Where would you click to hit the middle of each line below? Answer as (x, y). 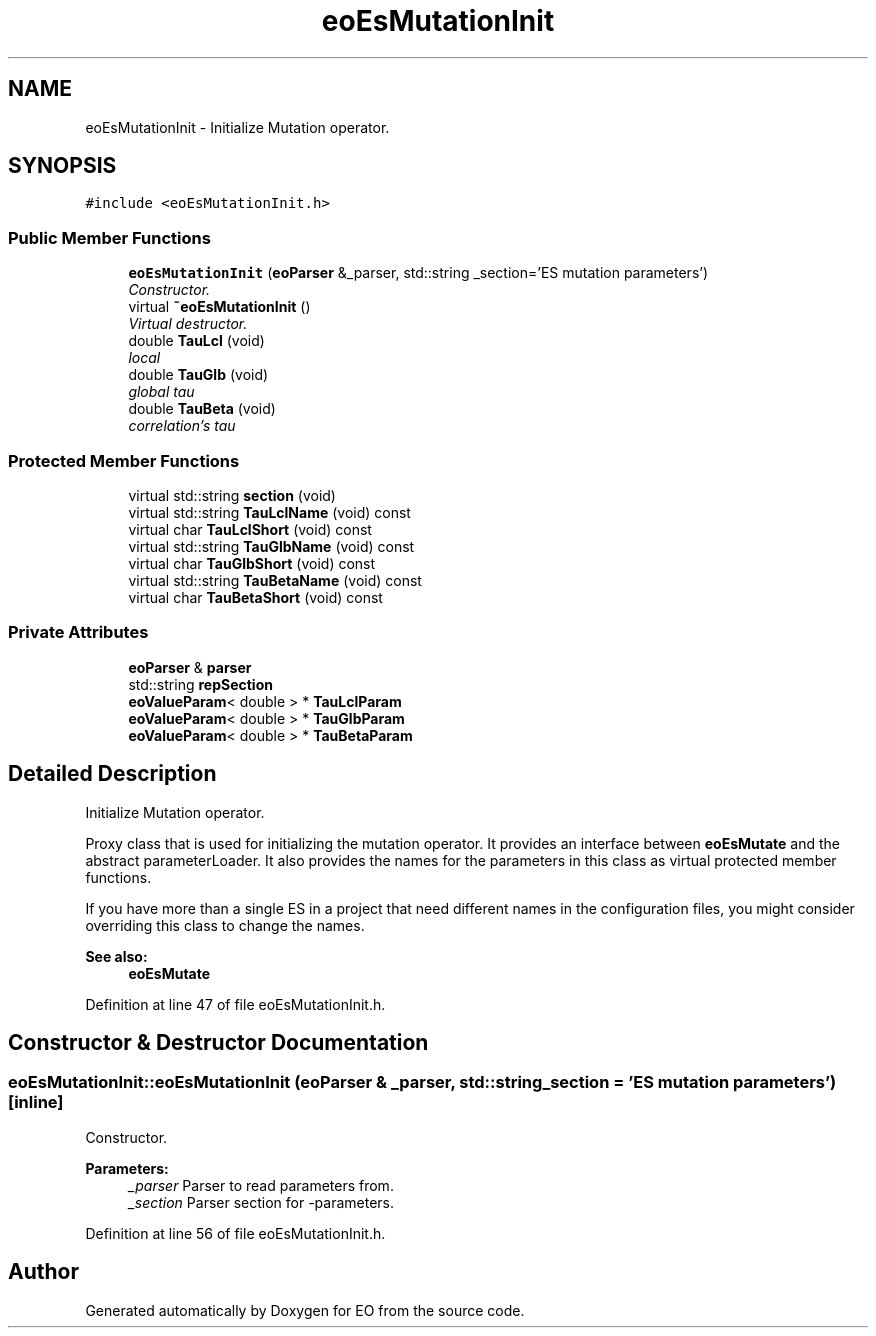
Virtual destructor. (188, 324)
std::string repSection (200, 684)
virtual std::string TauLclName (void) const (269, 512)
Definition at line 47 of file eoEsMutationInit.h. (235, 1004)
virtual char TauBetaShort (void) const (255, 597)
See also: (116, 956)
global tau (161, 392)
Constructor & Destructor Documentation (218, 1042)
